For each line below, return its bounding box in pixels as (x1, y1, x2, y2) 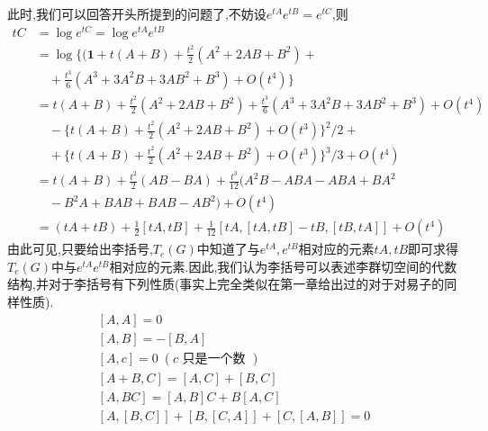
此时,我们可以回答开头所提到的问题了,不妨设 (7, 4, 267, 22)
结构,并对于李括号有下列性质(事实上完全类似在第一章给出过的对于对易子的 (7, 274, 445, 293)
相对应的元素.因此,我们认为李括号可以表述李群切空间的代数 (109, 256, 457, 275)
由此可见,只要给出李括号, (7, 239, 153, 258)
